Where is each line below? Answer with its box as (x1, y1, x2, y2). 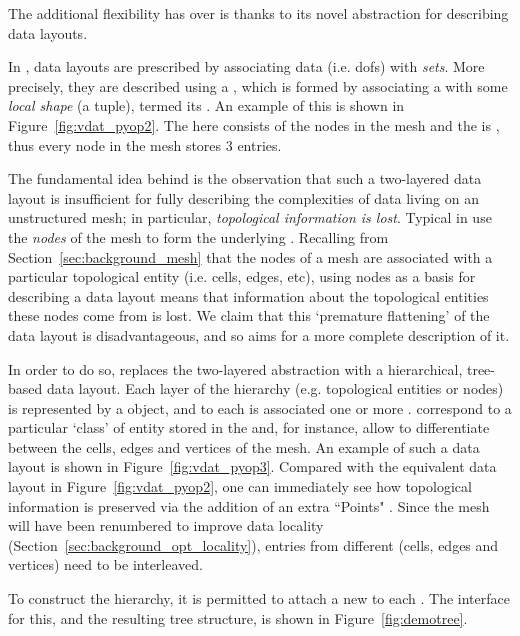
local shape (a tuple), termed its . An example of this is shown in (8, 95, 405, 116)
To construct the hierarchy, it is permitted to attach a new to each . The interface (8, 588, 510, 609)
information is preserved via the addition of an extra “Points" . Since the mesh (8, 495, 490, 516)
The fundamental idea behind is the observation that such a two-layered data (8, 168, 482, 189)
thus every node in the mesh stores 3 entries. (8, 134, 282, 155)
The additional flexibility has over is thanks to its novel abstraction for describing (8, 3, 509, 23)
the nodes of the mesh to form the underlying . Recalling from (8, 226, 389, 247)
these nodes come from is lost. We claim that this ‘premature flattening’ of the (8, 305, 490, 326)
